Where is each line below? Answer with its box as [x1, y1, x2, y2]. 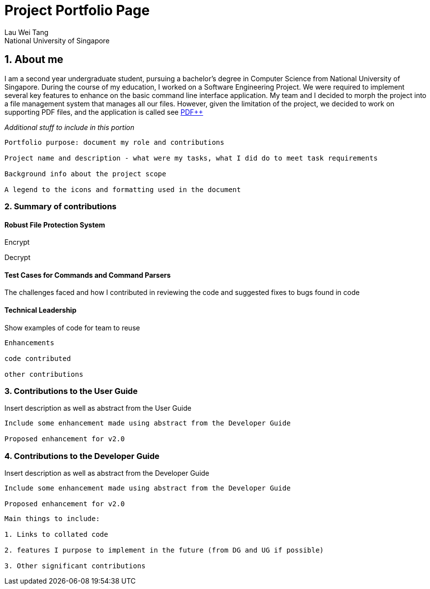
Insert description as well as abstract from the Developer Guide [4, 469, 210, 478]
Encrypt [4, 238, 30, 247]
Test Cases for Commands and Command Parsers [4, 270, 171, 279]
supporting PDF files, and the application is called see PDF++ [4, 107, 203, 116]
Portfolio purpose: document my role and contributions [4, 138, 224, 146]
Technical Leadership [4, 306, 77, 315]
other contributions [4, 370, 84, 378]
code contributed [4, 354, 71, 362]
